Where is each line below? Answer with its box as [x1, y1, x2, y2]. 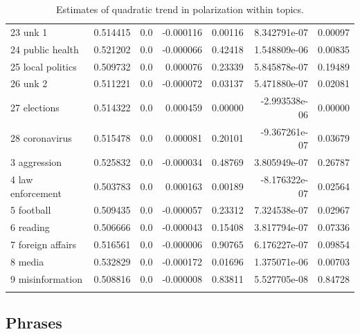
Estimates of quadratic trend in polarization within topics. [56, 2, 304, 16]
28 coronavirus [10, 131, 72, 145]
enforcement [10, 185, 62, 200]
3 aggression [10, 155, 62, 169]
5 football [10, 203, 51, 217]
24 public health [10, 41, 79, 56]
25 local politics [10, 59, 77, 73]
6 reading [10, 220, 50, 234]
